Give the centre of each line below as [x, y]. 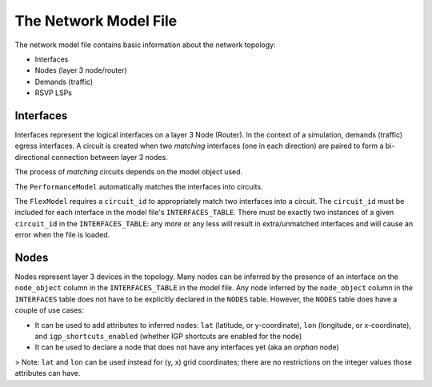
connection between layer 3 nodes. [109, 157]
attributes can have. [48, 373]
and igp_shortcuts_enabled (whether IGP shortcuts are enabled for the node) [168, 336]
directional [32, 157]
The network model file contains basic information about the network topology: [145, 45]
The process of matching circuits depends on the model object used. [129, 172]
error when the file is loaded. [62, 235]
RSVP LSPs [53, 93]
